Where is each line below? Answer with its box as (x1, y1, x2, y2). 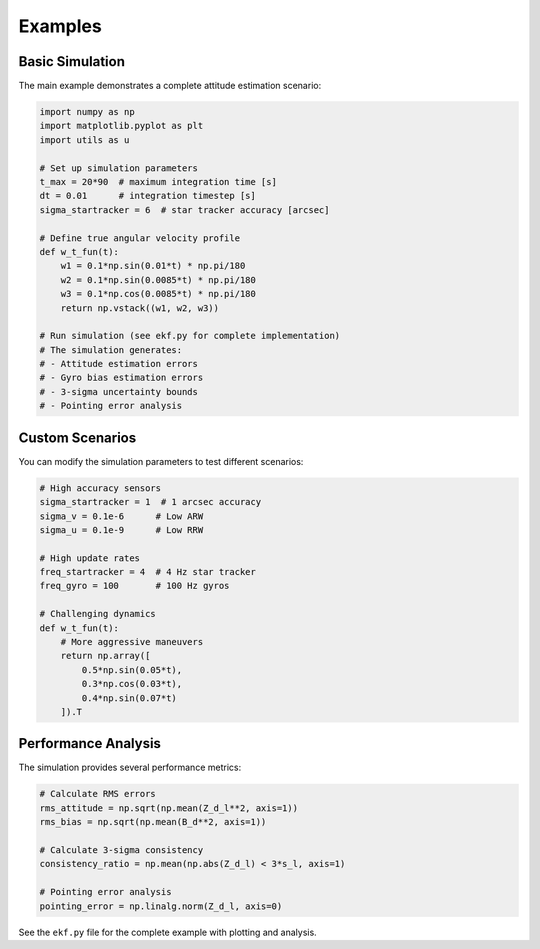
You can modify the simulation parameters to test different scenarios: (18, 455, 304, 467)
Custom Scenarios (18, 429, 137, 446)
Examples (18, 15, 102, 37)
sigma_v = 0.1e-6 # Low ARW (39, 510, 204, 522)
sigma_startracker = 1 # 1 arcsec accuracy (39, 496, 262, 508)
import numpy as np (39, 106, 135, 118)
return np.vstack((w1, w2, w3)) (60, 302, 220, 314)
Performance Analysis (18, 735, 162, 752)
